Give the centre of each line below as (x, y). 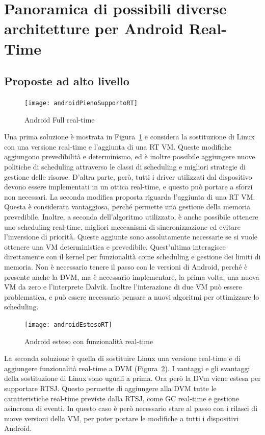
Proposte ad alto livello (67, 81)
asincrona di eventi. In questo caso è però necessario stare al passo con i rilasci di (131, 408)
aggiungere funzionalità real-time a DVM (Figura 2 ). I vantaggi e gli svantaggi (127, 368)
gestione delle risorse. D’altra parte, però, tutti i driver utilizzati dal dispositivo (128, 176)
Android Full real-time (60, 119)
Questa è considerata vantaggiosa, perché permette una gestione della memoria (127, 207)
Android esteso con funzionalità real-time (89, 341)
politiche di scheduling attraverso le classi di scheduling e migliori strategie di (125, 166)
